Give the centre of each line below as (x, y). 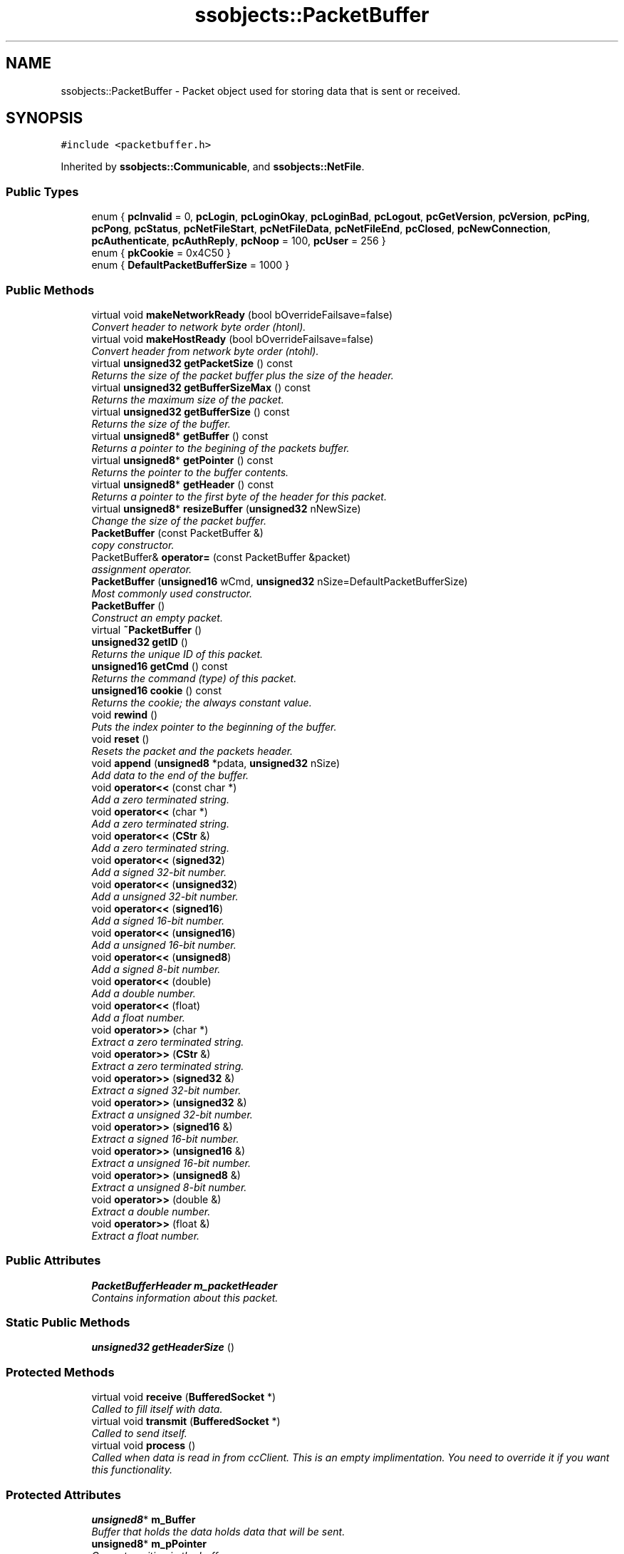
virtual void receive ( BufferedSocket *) (184, 1397)
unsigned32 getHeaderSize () (163, 1347)
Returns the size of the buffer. (161, 423)
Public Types (42, 191)
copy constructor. (133, 545)
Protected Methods (60, 1372)
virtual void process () (144, 1446)
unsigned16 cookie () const (157, 690)
